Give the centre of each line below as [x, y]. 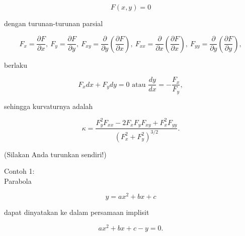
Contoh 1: [19, 171]
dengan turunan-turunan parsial [54, 23]
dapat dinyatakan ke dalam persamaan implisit [77, 212]
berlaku [16, 65]
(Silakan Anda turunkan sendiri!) [55, 154]
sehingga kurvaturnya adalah [49, 106]
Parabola [18, 181]
